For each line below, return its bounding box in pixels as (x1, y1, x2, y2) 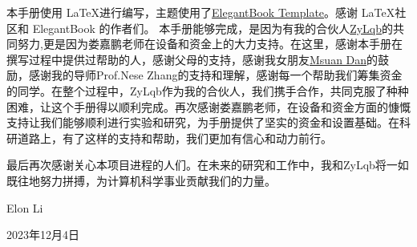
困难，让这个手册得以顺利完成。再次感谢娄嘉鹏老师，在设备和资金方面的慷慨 (6, 98, 411, 115)
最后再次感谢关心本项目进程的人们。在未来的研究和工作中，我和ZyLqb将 (6, 156, 387, 173)
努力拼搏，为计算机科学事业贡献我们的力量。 (39, 172, 276, 188)
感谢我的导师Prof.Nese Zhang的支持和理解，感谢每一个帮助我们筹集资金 (28, 67, 403, 83)
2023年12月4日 (6, 226, 79, 243)
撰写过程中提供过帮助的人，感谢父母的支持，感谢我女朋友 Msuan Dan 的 (6, 51, 379, 67)
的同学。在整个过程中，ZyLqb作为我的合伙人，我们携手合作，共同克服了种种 (6, 82, 409, 99)
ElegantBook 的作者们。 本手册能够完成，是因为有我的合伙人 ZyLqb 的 (32, 19, 394, 36)
